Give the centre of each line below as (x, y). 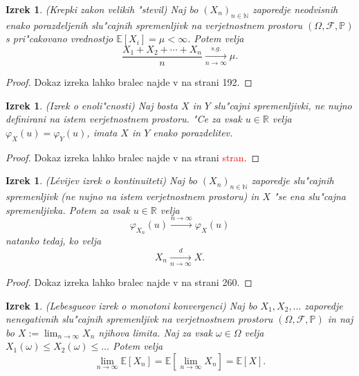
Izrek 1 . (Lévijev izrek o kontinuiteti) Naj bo (101, 180)
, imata (102, 132)
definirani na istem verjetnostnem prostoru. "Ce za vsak (124, 119)
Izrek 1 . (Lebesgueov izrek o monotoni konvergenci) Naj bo (131, 305)
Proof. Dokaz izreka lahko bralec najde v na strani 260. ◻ (129, 281)
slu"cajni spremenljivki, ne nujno (283, 105)
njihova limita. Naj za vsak (155, 332)
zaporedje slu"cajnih (293, 180)
